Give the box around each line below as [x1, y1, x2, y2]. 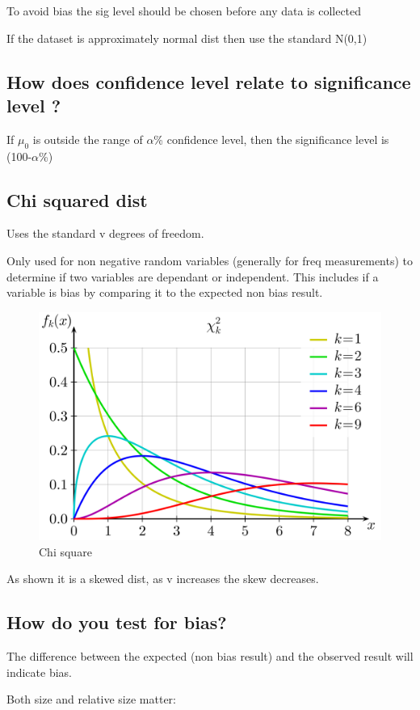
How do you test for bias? [6, 610, 227, 635]
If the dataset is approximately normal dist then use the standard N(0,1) [6, 29, 367, 46]
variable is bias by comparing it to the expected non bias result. [6, 284, 323, 301]
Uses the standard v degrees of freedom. [6, 225, 204, 242]
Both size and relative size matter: [6, 691, 176, 708]
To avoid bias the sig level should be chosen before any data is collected [6, 2, 362, 19]
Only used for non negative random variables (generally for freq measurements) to [6, 251, 414, 268]
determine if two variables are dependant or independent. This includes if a [6, 268, 379, 285]
